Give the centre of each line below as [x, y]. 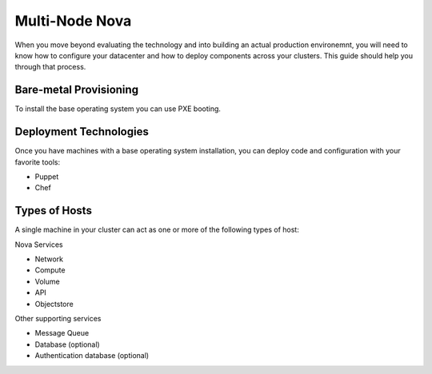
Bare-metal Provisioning [77, 90]
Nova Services [39, 245]
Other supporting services [58, 318]
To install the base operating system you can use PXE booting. [118, 109]
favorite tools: [37, 162]
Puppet [47, 177]
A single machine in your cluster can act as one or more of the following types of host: [157, 230]
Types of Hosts [53, 211]
